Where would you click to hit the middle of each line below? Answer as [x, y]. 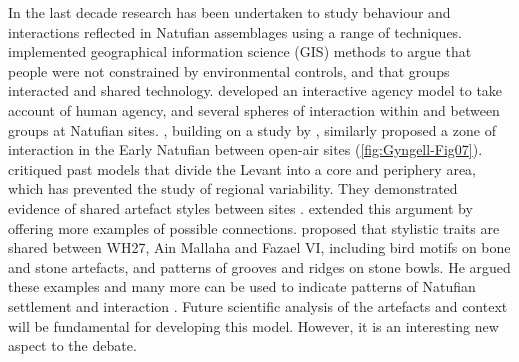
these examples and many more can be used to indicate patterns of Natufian [242, 286]
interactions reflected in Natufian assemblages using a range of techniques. [235, 31]
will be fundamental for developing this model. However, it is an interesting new [253, 325]
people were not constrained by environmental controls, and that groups [229, 70]
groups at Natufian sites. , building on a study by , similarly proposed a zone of [252, 129]
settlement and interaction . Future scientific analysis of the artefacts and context [258, 305]
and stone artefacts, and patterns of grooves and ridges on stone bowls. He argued [259, 266]
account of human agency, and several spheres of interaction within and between [254, 109]
